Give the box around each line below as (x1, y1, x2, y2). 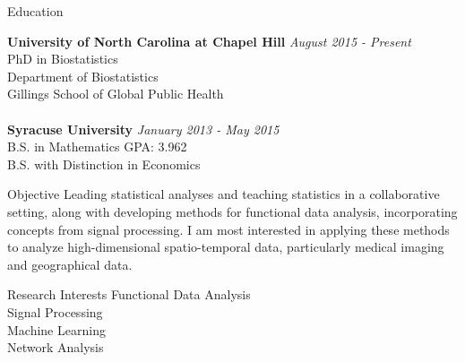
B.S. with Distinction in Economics (7, 154, 201, 173)
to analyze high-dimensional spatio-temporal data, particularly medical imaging (7, 237, 444, 256)
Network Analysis (7, 338, 104, 357)
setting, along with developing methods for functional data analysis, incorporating (7, 202, 458, 220)
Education (7, 2, 64, 20)
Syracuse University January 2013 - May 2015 (7, 119, 280, 138)
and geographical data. (7, 254, 133, 273)
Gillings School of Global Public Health (7, 84, 224, 103)
